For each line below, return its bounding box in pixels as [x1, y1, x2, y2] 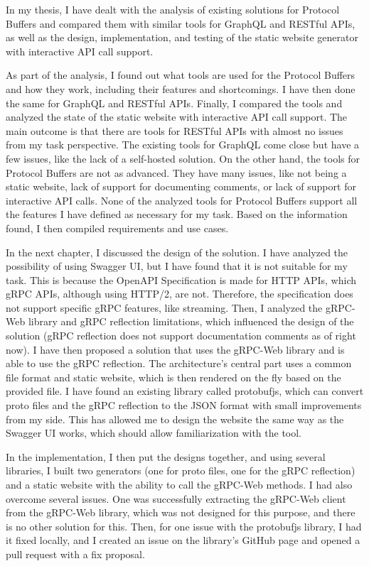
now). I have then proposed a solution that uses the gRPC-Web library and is [6, 342, 345, 357]
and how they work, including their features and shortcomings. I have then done [6, 81, 355, 96]
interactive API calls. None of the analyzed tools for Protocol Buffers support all [6, 192, 358, 207]
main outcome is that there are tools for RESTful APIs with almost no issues [6, 123, 343, 138]
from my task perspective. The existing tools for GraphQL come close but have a [6, 137, 360, 152]
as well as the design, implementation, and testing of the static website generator [6, 30, 358, 45]
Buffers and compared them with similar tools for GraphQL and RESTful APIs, [6, 16, 355, 31]
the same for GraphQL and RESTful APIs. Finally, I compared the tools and [6, 95, 343, 110]
